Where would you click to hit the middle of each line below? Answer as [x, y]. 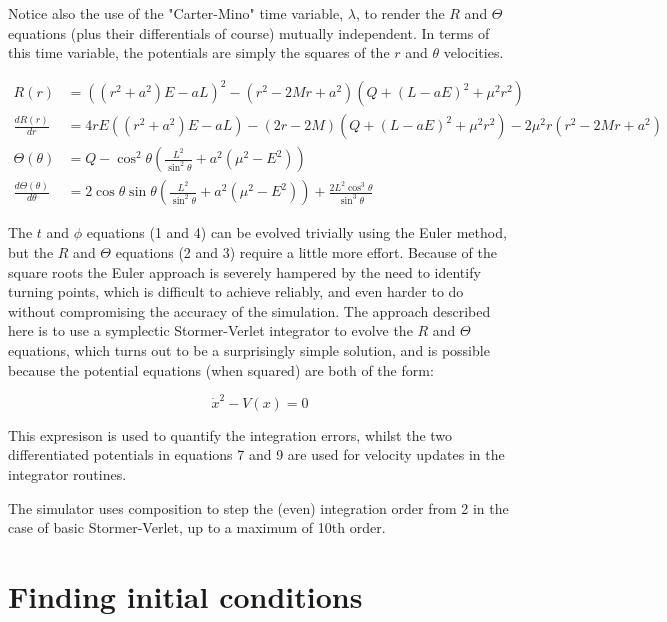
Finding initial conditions [185, 596]
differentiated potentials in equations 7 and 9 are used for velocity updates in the [256, 454]
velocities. [473, 52]
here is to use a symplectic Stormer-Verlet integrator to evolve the [210, 330]
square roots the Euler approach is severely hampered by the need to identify [244, 271]
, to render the [400, 13]
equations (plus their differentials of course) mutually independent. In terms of [249, 32]
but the [31, 252]
